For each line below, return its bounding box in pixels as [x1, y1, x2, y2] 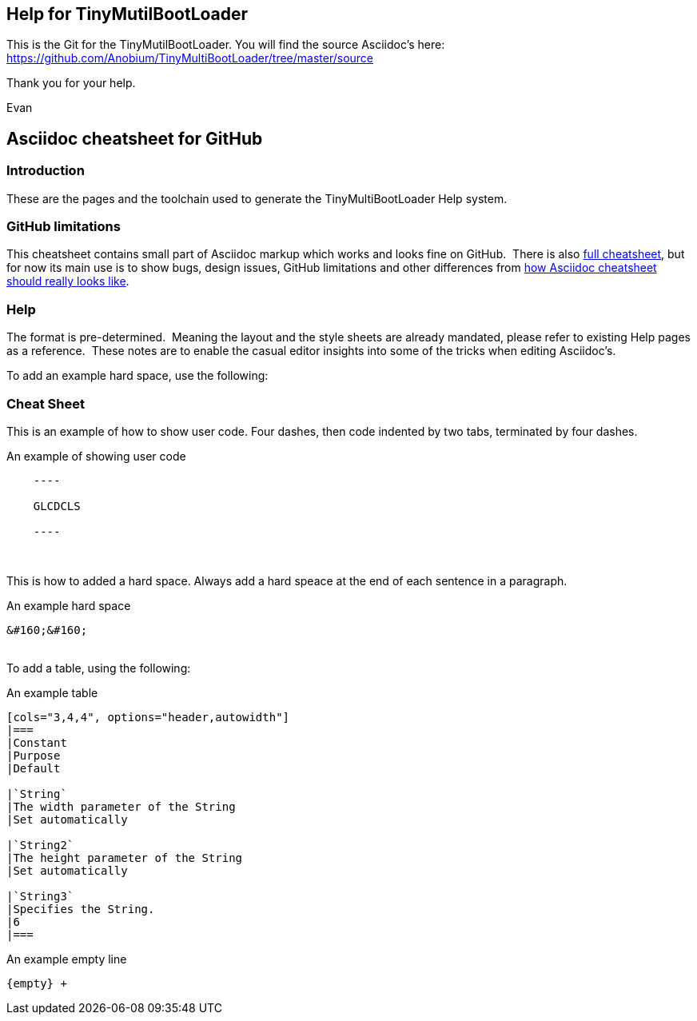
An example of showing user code [6, 449, 186, 463]
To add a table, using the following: [6, 660, 191, 675]
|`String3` [6, 889, 74, 903]
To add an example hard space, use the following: [6, 369, 269, 383]
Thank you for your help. [6, 76, 136, 90]
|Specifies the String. [6, 902, 155, 915]
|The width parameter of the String [6, 800, 236, 813]
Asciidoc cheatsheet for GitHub [6, 128, 263, 149]
